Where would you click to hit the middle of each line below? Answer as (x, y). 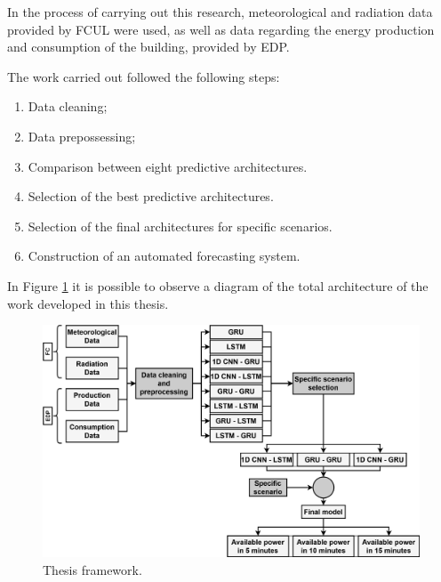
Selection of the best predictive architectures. (151, 196)
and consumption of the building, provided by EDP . (148, 47)
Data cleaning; (68, 106)
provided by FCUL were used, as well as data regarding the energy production (221, 29)
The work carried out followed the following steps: (144, 76)
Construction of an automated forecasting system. (164, 256)
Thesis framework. (92, 569)
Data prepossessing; (82, 136)
